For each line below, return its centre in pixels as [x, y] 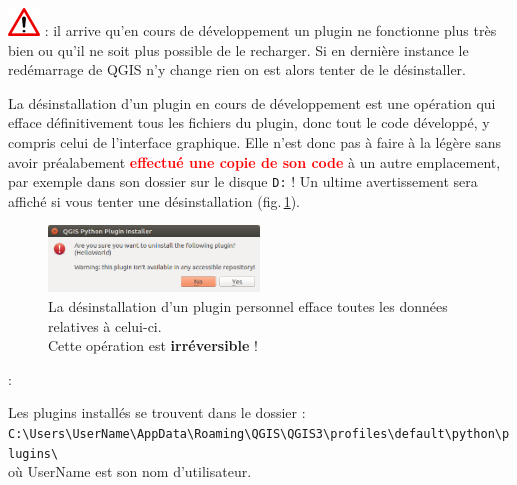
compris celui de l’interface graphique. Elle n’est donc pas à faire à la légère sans [255, 141]
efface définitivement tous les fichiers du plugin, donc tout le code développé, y [249, 122]
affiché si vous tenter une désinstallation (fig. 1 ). [154, 200]
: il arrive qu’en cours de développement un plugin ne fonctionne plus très [270, 30]
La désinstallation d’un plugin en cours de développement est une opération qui [252, 102]
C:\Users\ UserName [69, 433]
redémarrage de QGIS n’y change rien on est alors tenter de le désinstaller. [237, 69]
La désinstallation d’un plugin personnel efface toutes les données [248, 305]
